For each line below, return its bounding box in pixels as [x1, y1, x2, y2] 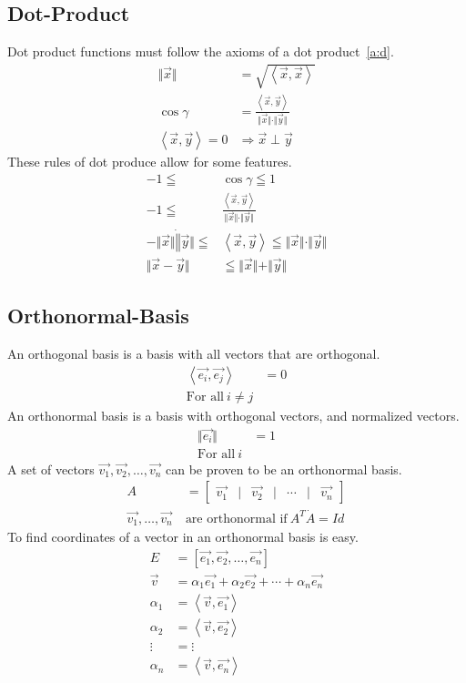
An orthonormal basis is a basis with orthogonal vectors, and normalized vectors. [7, 405, 460, 424]
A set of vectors [7, 459, 95, 478]
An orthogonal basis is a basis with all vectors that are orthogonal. [7, 344, 380, 363]
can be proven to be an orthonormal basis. [166, 459, 402, 478]
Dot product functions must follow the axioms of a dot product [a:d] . [7, 42, 394, 61]
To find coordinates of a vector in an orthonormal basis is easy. [7, 527, 359, 546]
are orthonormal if [185, 512, 288, 525]
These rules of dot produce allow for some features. [7, 151, 292, 170]
